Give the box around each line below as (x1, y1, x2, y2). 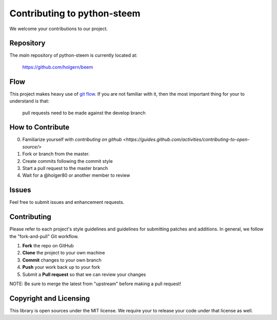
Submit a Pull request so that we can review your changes (22, 271, 146, 278)
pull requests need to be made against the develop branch (22, 110, 146, 116)
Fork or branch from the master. (22, 151, 90, 157)
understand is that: (9, 98, 50, 104)
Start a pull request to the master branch (22, 165, 108, 171)
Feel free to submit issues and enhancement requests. (9, 199, 125, 205)
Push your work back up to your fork (22, 264, 101, 270)
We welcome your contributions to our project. (9, 26, 108, 32)
